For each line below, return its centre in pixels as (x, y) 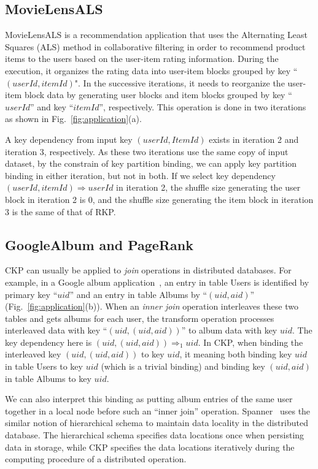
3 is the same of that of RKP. (60, 211)
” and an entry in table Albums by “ (138, 294)
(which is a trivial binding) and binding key (183, 366)
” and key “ (52, 106)
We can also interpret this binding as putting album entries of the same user (149, 399)
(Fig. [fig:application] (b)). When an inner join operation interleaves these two (152, 306)
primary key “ (31, 294)
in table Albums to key (48, 378)
